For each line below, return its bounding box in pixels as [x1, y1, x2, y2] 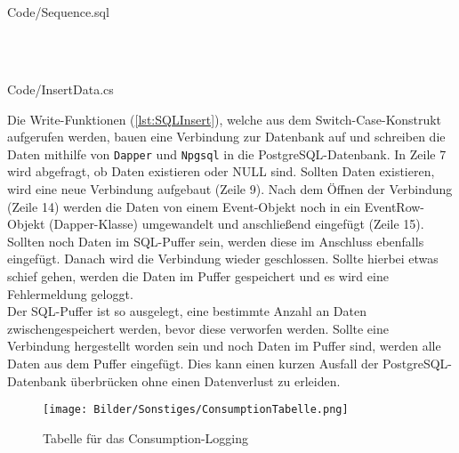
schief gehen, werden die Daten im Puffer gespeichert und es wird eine [7, 266, 389, 285]
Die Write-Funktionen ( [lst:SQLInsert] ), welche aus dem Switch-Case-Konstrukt [7, 109, 441, 128]
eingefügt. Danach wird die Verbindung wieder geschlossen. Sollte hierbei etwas [7, 249, 439, 268]
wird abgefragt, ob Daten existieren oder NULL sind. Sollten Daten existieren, [7, 162, 435, 181]
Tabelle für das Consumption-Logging [43, 428, 249, 447]
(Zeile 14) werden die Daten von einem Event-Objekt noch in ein [7, 197, 361, 215]
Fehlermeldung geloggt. [7, 284, 133, 303]
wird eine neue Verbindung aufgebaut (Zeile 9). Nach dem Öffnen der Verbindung [7, 180, 453, 198]
